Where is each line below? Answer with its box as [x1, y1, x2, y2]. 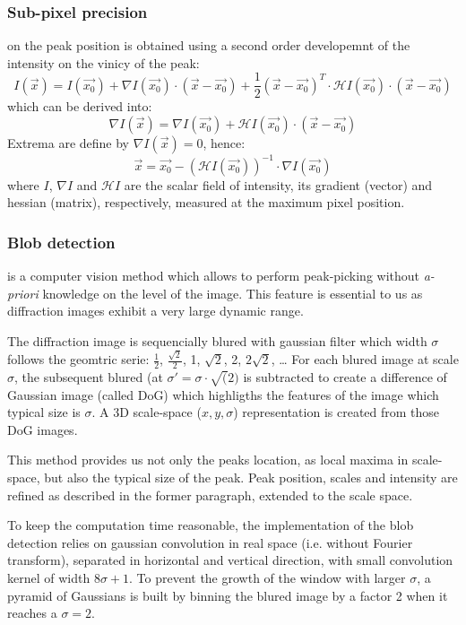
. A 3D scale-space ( [91, 403, 202, 421]
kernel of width [7, 568, 91, 586]
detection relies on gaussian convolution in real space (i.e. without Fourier [7, 533, 413, 551]
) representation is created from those [233, 403, 440, 421]
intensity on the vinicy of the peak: [7, 53, 200, 72]
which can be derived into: [7, 97, 152, 116]
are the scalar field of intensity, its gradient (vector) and [124, 175, 433, 194]
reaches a [7, 603, 57, 622]
